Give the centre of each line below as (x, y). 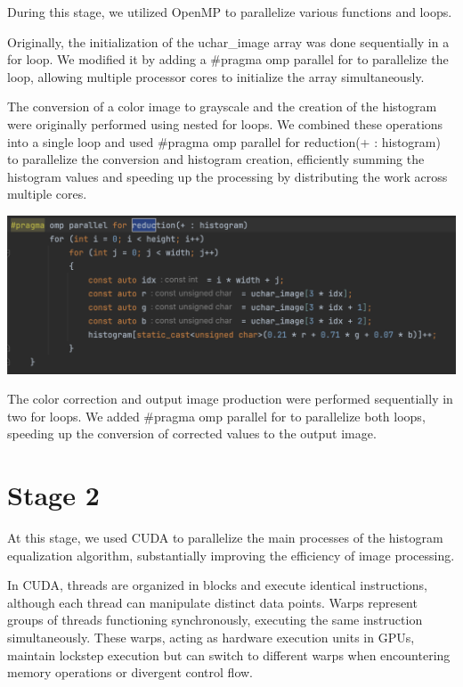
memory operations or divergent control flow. (130, 672)
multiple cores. (47, 194)
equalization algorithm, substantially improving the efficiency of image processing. (231, 555)
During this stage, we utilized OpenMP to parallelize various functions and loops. (230, 12)
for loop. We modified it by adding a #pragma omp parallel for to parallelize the (228, 59)
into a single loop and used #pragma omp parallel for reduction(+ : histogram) (224, 141)
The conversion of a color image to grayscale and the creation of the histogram (222, 106)
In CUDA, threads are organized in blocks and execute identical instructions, (217, 585)
